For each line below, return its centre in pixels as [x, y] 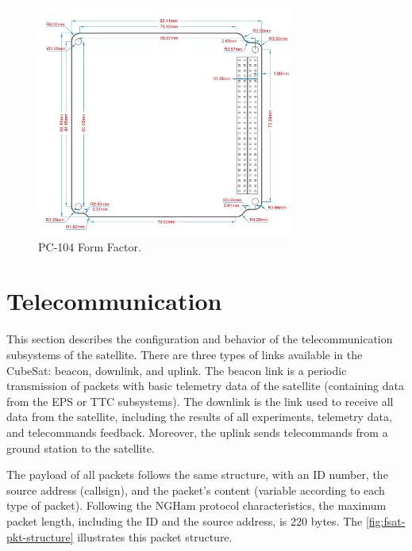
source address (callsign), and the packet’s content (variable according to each [196, 490]
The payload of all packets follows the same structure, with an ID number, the [197, 474]
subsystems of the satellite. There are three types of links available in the [185, 355]
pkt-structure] [40, 536]
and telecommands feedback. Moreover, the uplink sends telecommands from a [197, 432]
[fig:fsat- [385, 520]
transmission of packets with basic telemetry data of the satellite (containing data [206, 386]
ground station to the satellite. [81, 448]
